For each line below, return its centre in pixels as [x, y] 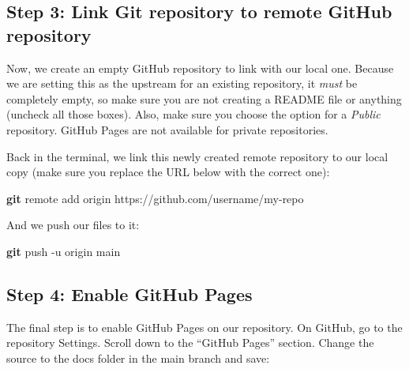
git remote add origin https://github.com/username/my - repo [155, 198]
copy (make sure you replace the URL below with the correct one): [168, 172]
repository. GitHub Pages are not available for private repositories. [167, 129]
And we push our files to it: [73, 225]
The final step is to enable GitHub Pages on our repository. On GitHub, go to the [204, 327]
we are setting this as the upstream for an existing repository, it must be [182, 83]
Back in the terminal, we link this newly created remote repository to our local [197, 156]
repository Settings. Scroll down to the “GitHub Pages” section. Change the [190, 343]
